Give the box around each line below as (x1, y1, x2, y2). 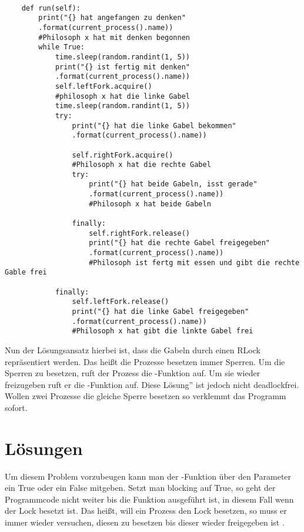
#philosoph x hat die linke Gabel (55, 92, 190, 101)
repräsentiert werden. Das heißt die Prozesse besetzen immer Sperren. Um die (5, 355, 285, 367)
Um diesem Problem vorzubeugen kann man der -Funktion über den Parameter (5, 470, 292, 482)
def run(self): (21, 4, 81, 12)
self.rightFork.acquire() (72, 150, 173, 159)
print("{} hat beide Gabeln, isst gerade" (89, 180, 258, 189)
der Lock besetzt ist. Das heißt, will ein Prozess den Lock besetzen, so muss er (5, 504, 287, 517)
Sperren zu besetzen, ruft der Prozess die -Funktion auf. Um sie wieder (5, 367, 260, 379)
